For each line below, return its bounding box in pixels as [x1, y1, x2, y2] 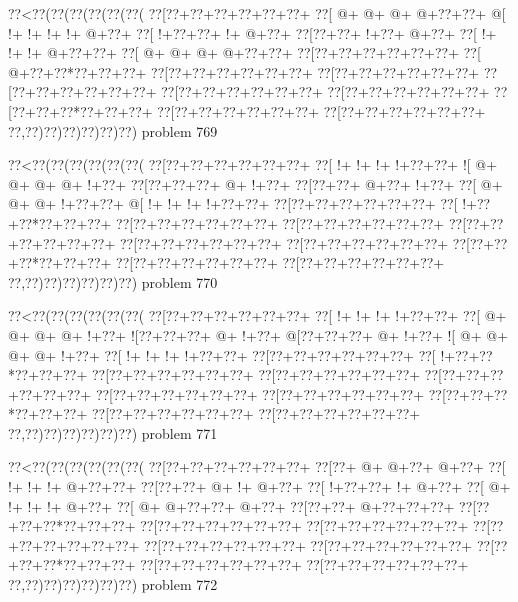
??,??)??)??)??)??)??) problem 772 [8, 574, 218, 595]
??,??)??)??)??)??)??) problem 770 [8, 271, 218, 292]
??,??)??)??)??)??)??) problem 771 [8, 422, 218, 443]
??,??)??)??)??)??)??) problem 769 [8, 120, 218, 141]
